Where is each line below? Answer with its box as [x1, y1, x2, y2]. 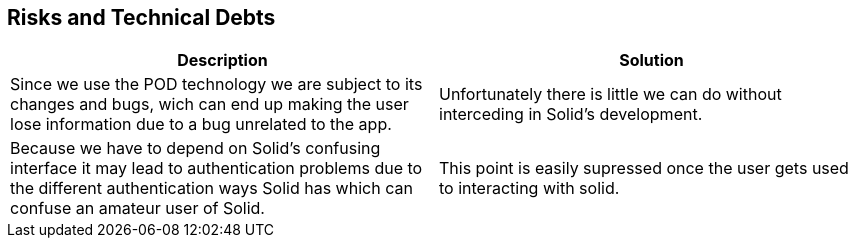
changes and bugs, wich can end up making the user [10, 94, 409, 115]
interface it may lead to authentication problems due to [10, 158, 423, 179]
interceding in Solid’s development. [439, 104, 703, 125]
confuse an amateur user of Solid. [10, 198, 265, 219]
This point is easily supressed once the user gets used [439, 158, 849, 179]
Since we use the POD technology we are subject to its [10, 74, 423, 95]
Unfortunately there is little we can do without [439, 84, 782, 105]
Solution [619, 50, 684, 71]
